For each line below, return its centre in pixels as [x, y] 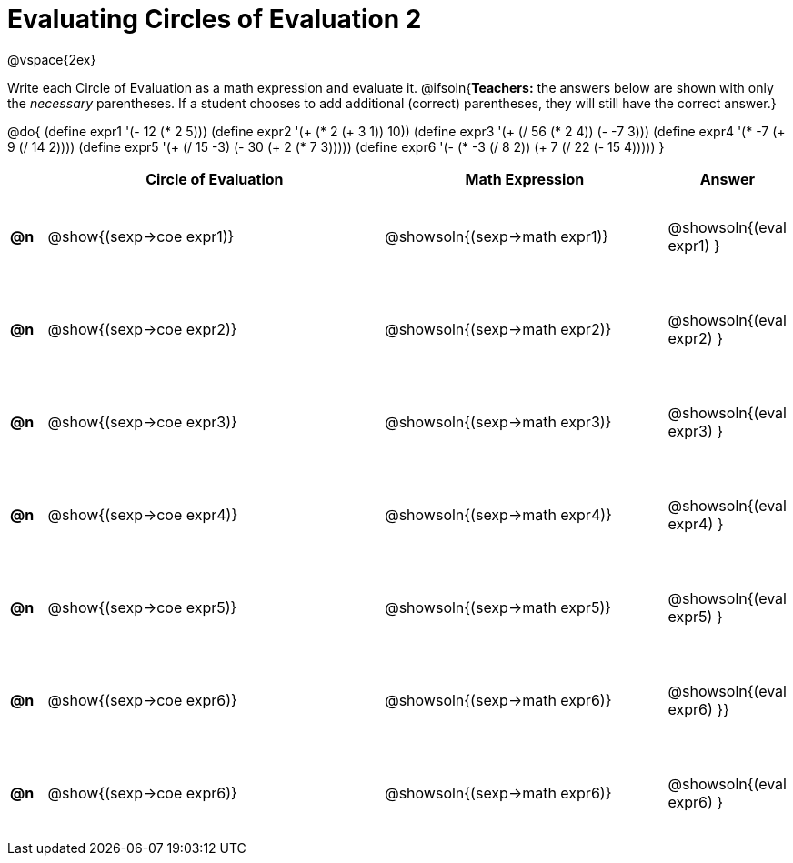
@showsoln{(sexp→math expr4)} [498, 514]
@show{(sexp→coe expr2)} [142, 329]
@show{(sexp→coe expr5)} [142, 607]
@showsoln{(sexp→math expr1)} [497, 236]
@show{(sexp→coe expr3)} [142, 421]
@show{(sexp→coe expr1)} [141, 236]
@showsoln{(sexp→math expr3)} [498, 421]
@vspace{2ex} [52, 59]
